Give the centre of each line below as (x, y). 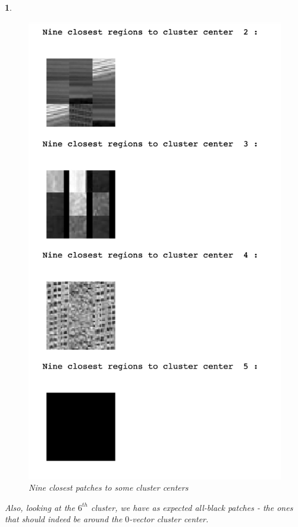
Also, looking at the (40, 507)
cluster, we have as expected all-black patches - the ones (192, 507)
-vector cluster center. (169, 519)
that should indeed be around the (64, 519)
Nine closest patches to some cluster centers (109, 487)
